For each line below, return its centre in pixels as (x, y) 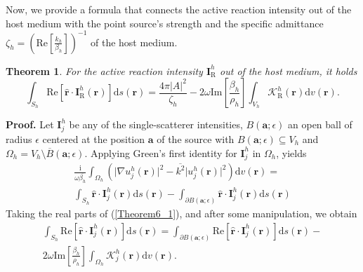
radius (19, 138)
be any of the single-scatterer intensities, (156, 124)
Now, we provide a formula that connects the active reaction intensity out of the (179, 9)
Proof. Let (30, 124)
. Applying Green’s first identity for (161, 152)
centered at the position (94, 138)
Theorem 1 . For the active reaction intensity (104, 70)
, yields (291, 152)
